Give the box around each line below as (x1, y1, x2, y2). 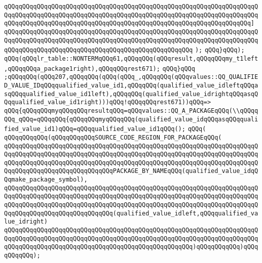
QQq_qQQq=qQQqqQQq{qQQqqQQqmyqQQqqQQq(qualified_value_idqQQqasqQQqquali (4, 115, 258, 123)
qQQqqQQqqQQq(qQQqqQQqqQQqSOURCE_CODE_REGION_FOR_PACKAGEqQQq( (4, 134, 222, 141)
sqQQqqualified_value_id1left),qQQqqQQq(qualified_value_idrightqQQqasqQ (4, 90, 258, 98)
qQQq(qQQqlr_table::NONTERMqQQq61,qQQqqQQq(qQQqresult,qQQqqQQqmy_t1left (4, 55, 258, 62)
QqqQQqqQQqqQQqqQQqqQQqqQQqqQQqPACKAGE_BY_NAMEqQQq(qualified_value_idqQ (4, 167, 258, 175)
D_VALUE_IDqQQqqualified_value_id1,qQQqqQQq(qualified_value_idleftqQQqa (4, 81, 258, 89)
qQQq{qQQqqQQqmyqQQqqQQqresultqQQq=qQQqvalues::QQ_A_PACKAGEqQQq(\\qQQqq (4, 107, 258, 114)
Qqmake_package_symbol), (4, 176, 88, 184)
